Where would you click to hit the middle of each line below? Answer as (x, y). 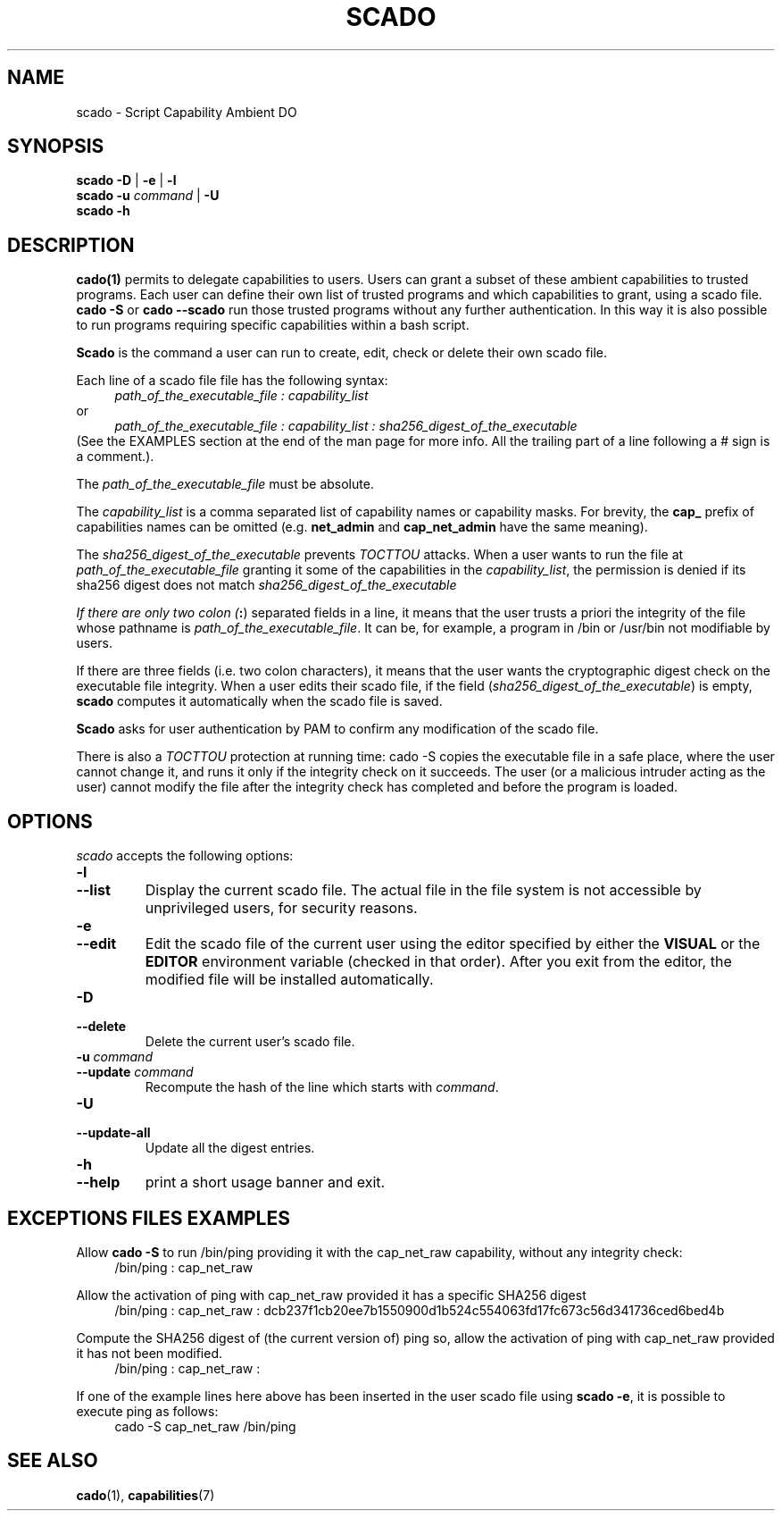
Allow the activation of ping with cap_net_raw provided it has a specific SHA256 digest (331, 1295)
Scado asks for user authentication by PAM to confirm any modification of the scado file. (337, 729)
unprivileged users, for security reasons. (281, 908)
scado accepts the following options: (185, 856)
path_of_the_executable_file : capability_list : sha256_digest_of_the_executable (346, 426)
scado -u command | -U (148, 196)
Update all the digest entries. (230, 1148)
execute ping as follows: (147, 1411)
